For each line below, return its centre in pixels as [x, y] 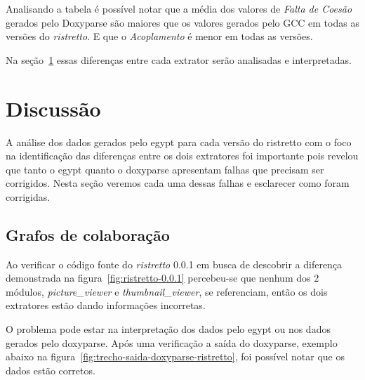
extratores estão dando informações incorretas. [106, 305]
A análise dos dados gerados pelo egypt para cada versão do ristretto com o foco [179, 142]
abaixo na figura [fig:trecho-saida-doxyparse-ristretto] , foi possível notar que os [175, 356]
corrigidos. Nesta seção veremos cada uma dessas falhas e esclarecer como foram [178, 183]
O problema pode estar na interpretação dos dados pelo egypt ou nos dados [168, 329]
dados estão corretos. [51, 370]
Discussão [53, 108]
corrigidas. [28, 196]
